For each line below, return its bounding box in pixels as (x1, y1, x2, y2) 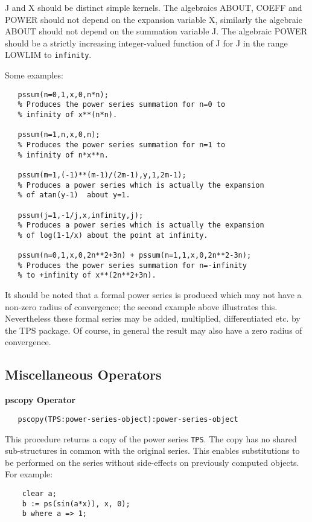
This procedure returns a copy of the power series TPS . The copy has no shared (5, 432, 297, 445)
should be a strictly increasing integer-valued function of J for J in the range (5, 36, 288, 49)
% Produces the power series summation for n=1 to (18, 140, 226, 149)
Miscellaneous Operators (5, 365, 162, 384)
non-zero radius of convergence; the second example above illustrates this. (5, 300, 278, 313)
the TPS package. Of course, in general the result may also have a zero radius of (5, 323, 302, 336)
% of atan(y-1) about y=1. (18, 191, 130, 200)
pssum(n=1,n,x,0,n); (18, 130, 100, 139)
